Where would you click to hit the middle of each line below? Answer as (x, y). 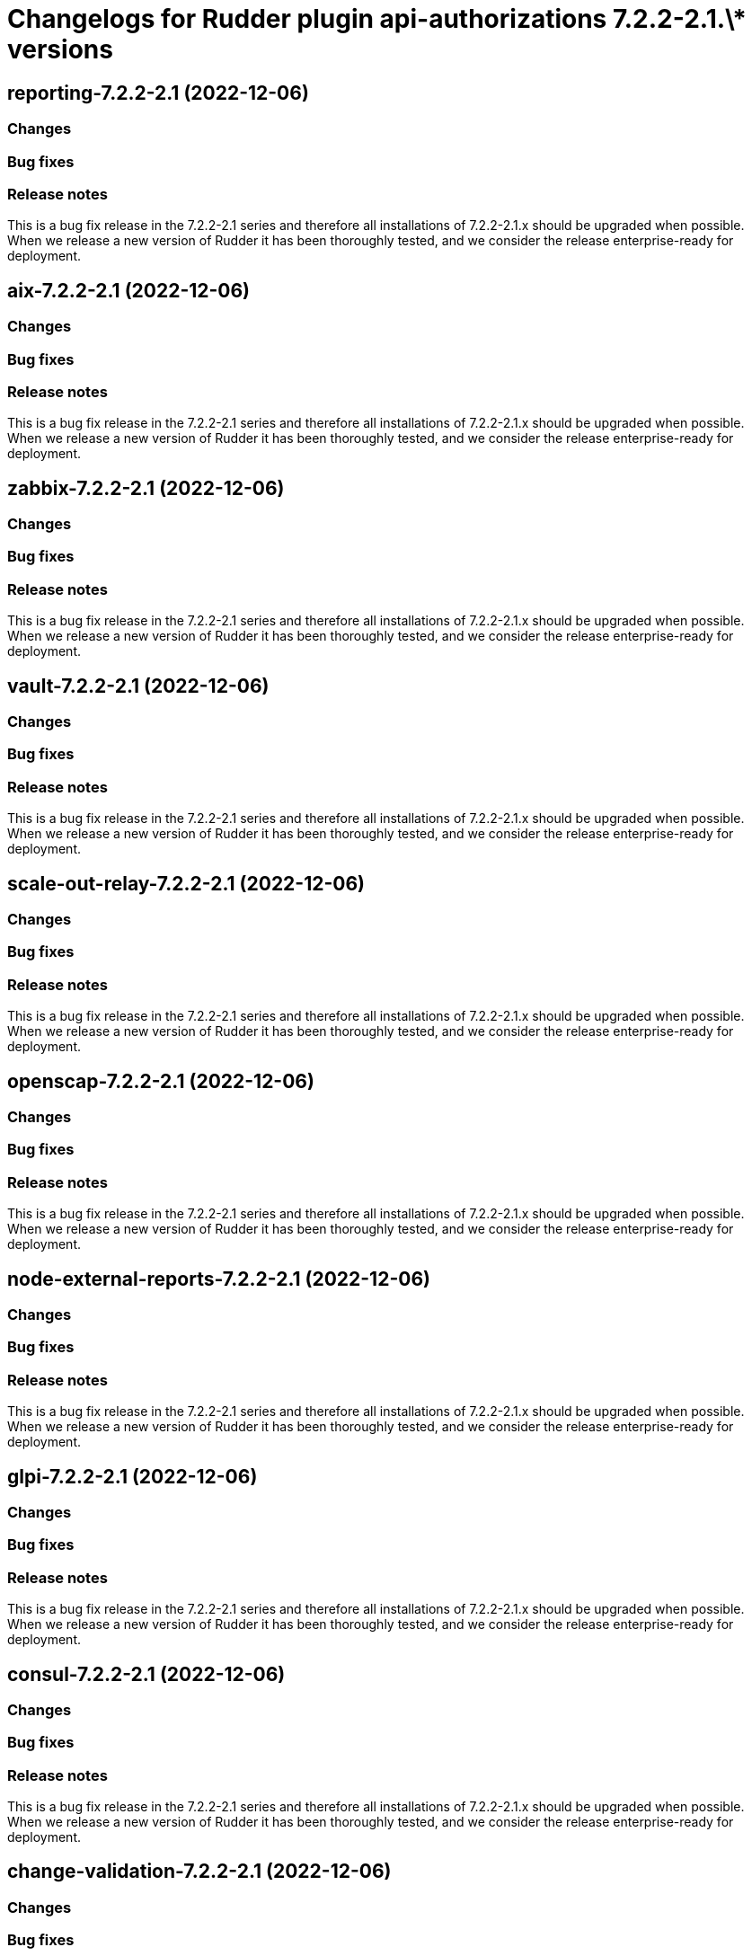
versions (60, 49)
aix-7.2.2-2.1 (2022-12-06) (129, 290)
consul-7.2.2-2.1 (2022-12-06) (146, 1674)
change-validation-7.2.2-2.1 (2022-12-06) (199, 1872)
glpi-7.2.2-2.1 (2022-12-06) (133, 1476)
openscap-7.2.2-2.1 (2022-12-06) (161, 1081)
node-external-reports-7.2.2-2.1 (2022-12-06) (219, 1279)
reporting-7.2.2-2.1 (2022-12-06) (158, 93)
